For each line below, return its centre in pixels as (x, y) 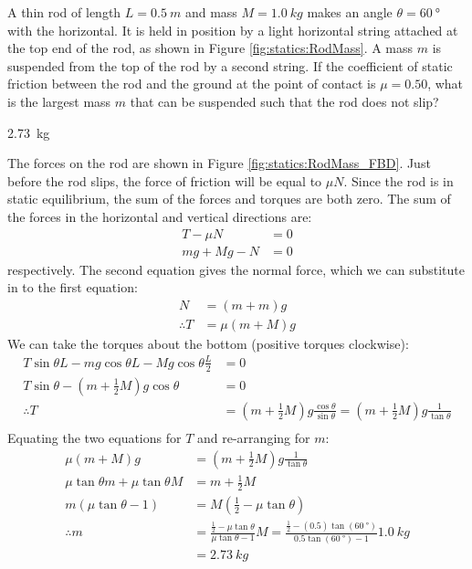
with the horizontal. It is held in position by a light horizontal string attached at (233, 30)
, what (446, 84)
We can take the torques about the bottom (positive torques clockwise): (208, 343)
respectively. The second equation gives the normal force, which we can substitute (236, 269)
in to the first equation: (73, 287)
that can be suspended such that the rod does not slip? (284, 101)
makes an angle (350, 12)
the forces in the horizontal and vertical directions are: (160, 216)
